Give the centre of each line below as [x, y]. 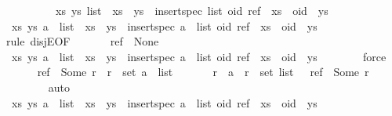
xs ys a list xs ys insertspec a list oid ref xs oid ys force [199, 56]
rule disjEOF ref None [83, 41]
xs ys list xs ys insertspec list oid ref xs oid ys [192, 10]
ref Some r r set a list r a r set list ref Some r [203, 72]
